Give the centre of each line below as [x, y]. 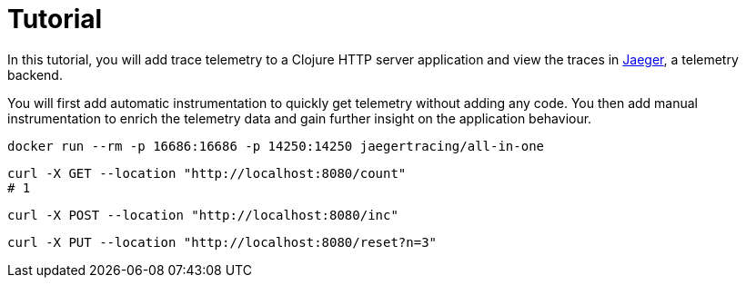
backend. [35, 74]
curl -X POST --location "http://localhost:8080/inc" [203, 215]
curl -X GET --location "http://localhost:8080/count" [207, 173]
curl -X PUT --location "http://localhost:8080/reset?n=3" [222, 242]
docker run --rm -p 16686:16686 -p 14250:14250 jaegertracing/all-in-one [276, 146]
